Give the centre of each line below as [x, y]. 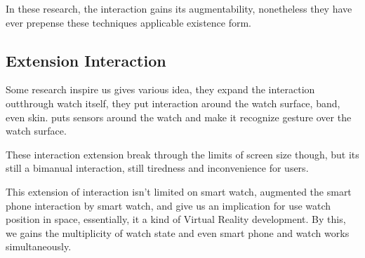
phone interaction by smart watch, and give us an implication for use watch [168, 205]
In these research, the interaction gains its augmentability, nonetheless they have [179, 8]
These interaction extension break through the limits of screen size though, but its [182, 154]
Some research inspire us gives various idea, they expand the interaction [160, 89]
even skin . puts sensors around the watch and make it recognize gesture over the [179, 117]
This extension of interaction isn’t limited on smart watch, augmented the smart [179, 191]
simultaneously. [39, 246]
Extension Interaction [86, 60]
